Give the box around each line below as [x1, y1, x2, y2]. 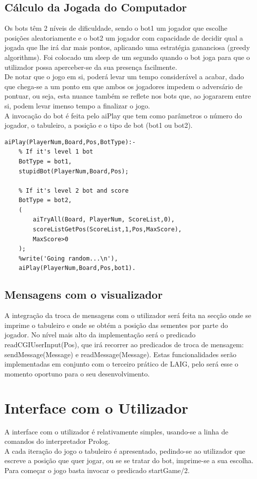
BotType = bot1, [18, 158, 72, 165]
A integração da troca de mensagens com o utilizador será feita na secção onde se [4, 310, 252, 320]
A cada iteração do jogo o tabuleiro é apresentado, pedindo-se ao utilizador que [4, 445, 246, 456]
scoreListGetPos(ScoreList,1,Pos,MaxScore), [33, 226, 182, 233]
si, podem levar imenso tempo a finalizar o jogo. [4, 100, 150, 110]
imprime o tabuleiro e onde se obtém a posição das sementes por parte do [4, 319, 228, 330]
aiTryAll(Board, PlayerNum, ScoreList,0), [33, 216, 175, 223]
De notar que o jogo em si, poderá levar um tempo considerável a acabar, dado [4, 71, 244, 82]
